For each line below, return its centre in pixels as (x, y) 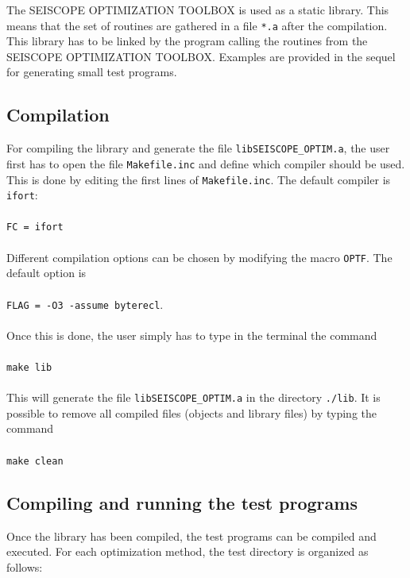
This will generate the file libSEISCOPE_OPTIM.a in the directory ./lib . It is (193, 397)
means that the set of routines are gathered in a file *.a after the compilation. (197, 25)
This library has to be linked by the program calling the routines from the (187, 41)
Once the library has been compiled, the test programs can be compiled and (191, 536)
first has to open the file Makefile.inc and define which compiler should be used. (206, 163)
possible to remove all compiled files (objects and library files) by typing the (192, 412)
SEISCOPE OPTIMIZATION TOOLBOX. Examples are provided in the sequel (201, 56)
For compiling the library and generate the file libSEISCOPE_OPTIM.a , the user (198, 148)
